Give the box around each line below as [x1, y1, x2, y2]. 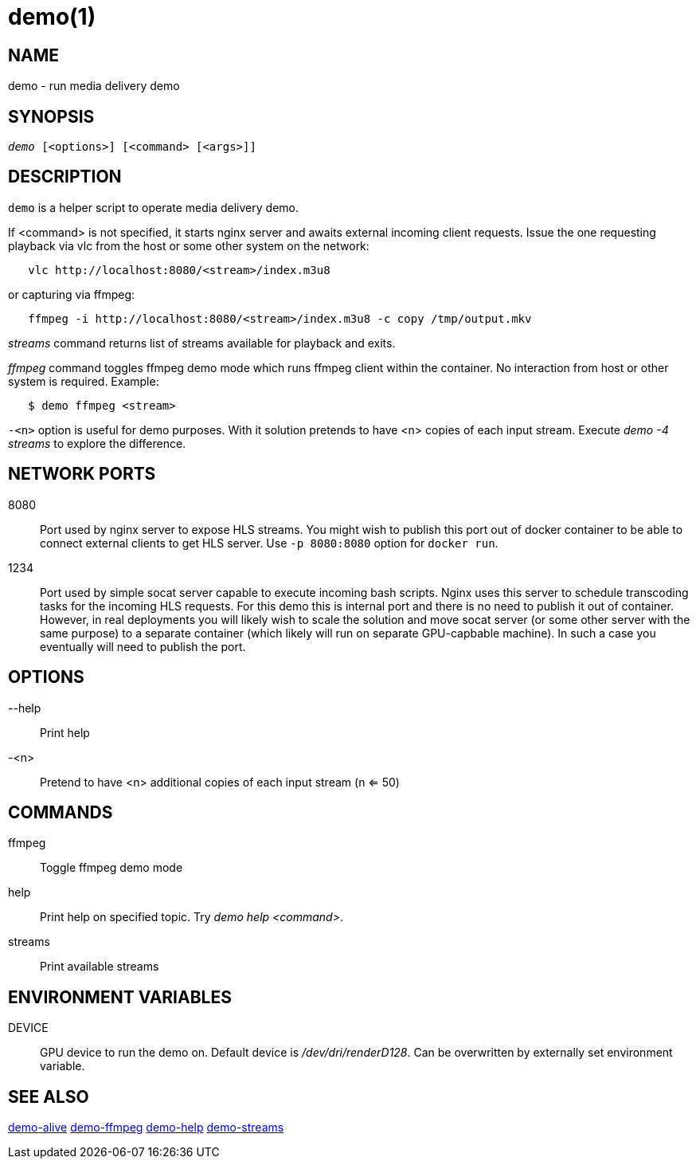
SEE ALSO [8, 1086, 89, 1107]
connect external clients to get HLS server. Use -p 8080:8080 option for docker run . [40, 535, 499, 550]
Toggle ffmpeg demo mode [40, 861, 183, 875]
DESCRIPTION [8, 167, 122, 187]
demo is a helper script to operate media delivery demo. [8, 200, 299, 214]
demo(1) [8, 3, 96, 30]
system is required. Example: [8, 374, 159, 388]
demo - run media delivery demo [8, 79, 180, 93]
